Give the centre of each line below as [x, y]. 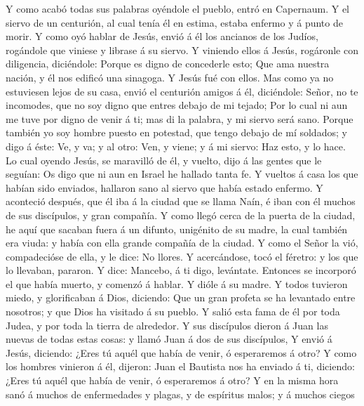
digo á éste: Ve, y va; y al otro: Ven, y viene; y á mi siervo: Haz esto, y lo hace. [176, 146]
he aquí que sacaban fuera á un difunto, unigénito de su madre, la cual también [177, 229]
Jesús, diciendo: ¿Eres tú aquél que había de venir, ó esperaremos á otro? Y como [181, 352]
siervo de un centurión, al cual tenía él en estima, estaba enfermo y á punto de [174, 22]
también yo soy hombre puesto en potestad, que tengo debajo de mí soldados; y [176, 132]
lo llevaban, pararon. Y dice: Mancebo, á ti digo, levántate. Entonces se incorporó [181, 270]
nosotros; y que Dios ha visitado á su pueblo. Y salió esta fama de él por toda [173, 312]
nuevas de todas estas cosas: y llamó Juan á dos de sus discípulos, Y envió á [169, 339]
